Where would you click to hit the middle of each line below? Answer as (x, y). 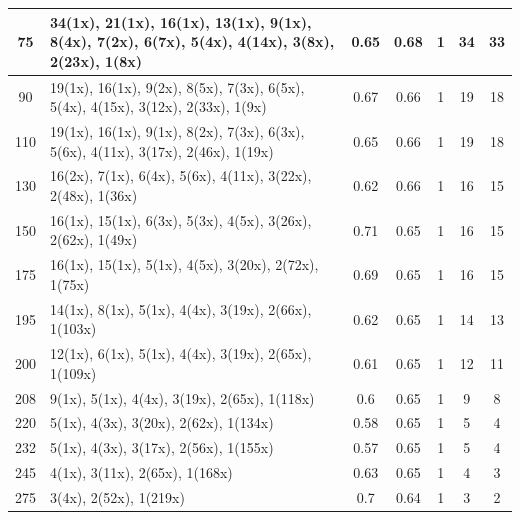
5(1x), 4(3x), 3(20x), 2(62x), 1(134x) (162, 422)
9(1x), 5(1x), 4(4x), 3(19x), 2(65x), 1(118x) (182, 397)
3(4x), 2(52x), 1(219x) (117, 496)
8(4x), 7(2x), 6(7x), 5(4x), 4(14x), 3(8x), (192, 41)
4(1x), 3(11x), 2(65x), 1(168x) (141, 472)
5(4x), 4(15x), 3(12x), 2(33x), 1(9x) (158, 106)
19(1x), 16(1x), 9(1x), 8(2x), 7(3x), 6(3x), (177, 130)
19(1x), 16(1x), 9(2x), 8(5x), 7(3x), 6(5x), (177, 86)
